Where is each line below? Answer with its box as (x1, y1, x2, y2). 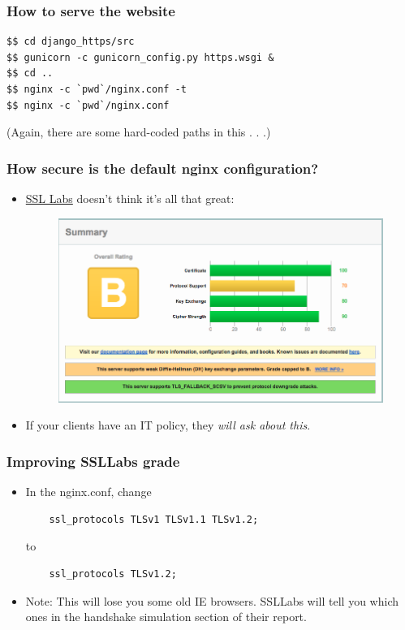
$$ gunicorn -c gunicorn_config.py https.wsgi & (6, 51, 274, 63)
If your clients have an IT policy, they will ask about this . (25, 416, 311, 434)
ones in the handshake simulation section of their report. (25, 608, 307, 625)
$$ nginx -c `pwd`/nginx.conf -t (6, 84, 187, 95)
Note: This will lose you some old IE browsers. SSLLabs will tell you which (25, 592, 399, 609)
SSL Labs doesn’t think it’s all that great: (25, 190, 235, 206)
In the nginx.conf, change (25, 483, 152, 500)
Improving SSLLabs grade (6, 451, 180, 471)
